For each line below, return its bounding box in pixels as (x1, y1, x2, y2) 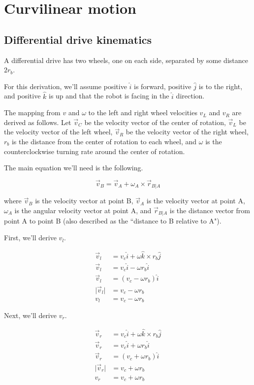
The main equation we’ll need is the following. (4, 162, 143, 173)
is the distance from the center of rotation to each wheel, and (11, 136, 197, 146)
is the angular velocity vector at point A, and (14, 205, 152, 215)
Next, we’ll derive (4, 310, 57, 321)
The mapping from (4, 107, 61, 118)
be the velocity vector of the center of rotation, (84, 117, 226, 127)
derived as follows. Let (4, 117, 71, 127)
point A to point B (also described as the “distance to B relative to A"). (4, 216, 222, 226)
